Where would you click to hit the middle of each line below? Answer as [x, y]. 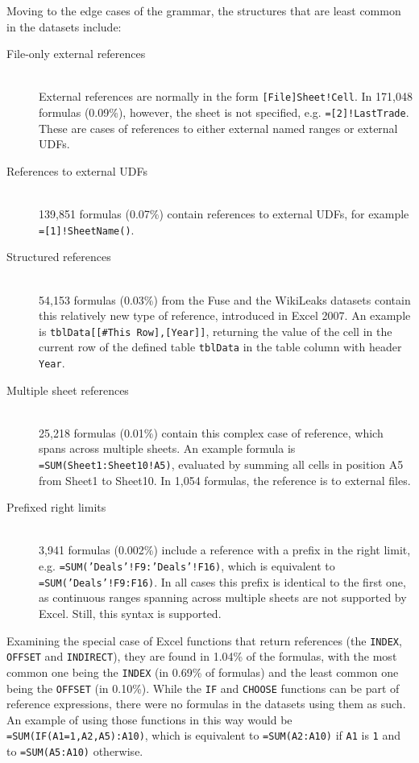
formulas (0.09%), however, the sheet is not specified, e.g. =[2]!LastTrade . [224, 112]
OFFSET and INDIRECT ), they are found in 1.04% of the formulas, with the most [202, 656]
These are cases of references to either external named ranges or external [218, 128]
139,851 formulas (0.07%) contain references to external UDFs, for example [224, 214]
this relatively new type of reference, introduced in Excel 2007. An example [225, 315]
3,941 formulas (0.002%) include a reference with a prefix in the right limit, [225, 550]
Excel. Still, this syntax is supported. [130, 613]
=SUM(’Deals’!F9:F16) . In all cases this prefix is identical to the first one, [222, 581]
